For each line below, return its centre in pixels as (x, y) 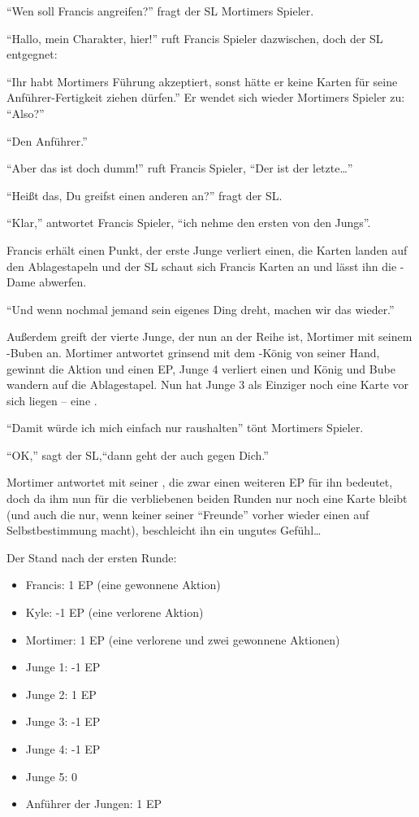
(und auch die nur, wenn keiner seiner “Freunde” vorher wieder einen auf (188, 514)
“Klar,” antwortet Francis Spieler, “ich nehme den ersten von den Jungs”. (189, 223)
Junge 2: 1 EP (61, 694)
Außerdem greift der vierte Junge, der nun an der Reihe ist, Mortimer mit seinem (209, 336)
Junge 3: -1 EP (63, 721)
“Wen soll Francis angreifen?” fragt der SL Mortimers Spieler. (160, 11)
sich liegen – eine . (52, 400)
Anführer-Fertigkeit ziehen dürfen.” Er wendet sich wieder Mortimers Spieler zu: (206, 97)
